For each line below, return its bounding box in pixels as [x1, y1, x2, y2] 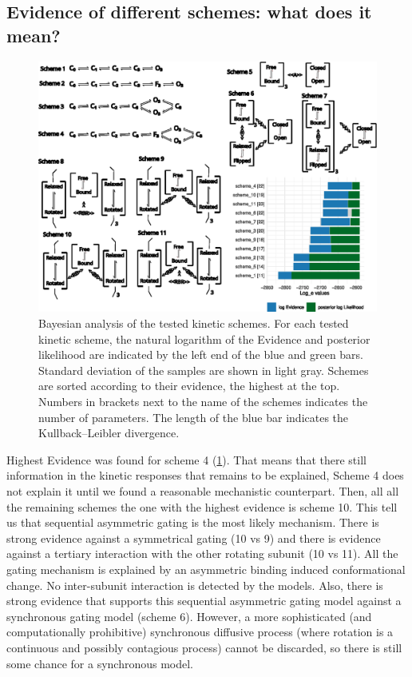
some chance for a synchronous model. [6, 655, 194, 671]
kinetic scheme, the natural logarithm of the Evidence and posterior [38, 330, 370, 347]
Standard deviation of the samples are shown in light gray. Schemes [38, 361, 369, 378]
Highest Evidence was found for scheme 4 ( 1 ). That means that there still [6, 451, 366, 468]
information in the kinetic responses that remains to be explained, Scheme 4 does [6, 467, 404, 484]
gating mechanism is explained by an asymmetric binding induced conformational [6, 560, 406, 577]
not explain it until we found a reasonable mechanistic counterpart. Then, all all [6, 482, 399, 499]
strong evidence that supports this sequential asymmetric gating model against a [6, 592, 402, 609]
